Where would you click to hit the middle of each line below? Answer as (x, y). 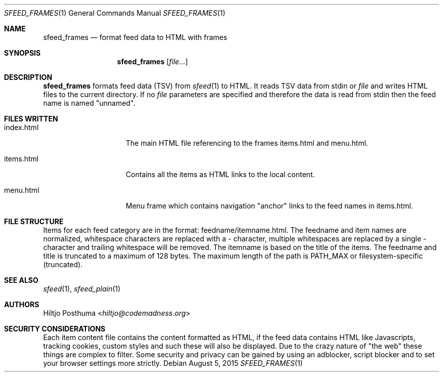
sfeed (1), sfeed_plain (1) (82, 289)
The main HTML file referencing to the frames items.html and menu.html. (247, 143)
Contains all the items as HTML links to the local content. (220, 174)
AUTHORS (22, 304)
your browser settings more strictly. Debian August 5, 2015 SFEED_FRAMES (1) (173, 363)
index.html (21, 127)
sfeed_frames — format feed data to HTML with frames (135, 37)
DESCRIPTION (28, 77)
